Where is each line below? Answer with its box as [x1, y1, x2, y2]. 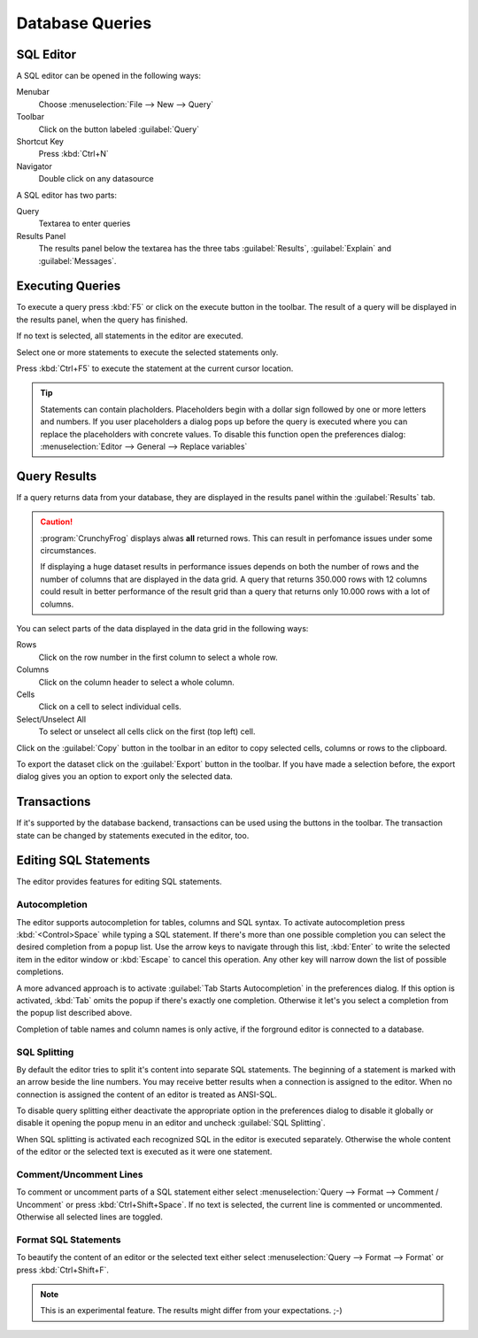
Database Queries [16, 13, 152, 33]
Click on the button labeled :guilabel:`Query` [38, 124, 199, 135]
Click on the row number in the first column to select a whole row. [38, 652, 278, 662]
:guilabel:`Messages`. [38, 255, 117, 266]
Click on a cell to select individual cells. [38, 701, 181, 712]
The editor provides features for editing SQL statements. [16, 877, 222, 887]
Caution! [40, 516, 73, 527]
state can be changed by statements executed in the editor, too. [16, 830, 250, 840]
